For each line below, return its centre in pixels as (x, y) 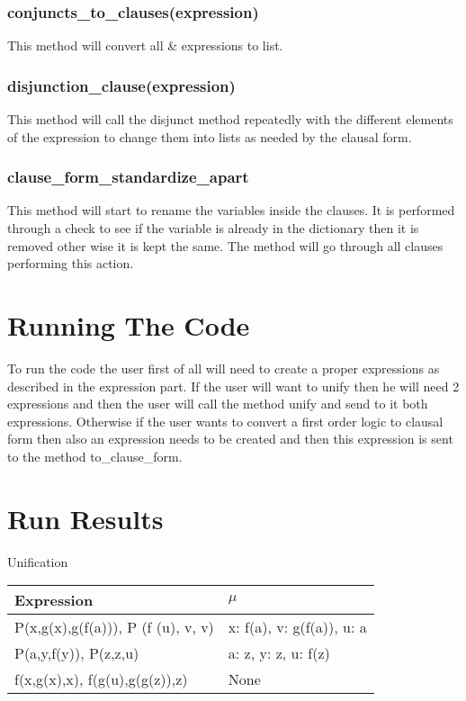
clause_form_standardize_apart (128, 177)
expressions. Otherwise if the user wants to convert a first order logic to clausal (225, 421)
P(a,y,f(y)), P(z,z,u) (77, 653)
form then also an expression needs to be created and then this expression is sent (230, 439)
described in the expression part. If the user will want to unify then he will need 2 (233, 386)
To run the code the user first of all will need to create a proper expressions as (224, 368)
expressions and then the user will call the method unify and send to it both (218, 404)
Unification (38, 561)
